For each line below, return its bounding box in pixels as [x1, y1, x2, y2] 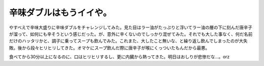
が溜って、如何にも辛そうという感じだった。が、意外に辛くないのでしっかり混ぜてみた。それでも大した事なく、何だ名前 [9, 31, 253, 37]
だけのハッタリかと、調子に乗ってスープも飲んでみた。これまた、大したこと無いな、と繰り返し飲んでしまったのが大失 [9, 38, 248, 44]
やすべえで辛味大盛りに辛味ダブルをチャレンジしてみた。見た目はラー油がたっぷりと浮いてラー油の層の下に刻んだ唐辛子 [9, 24, 253, 30]
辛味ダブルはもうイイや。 [9, 7, 112, 18]
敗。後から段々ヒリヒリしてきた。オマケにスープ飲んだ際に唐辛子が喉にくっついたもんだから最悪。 [9, 44, 210, 51]
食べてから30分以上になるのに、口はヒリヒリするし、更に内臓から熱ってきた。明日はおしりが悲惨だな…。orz [9, 54, 230, 60]
